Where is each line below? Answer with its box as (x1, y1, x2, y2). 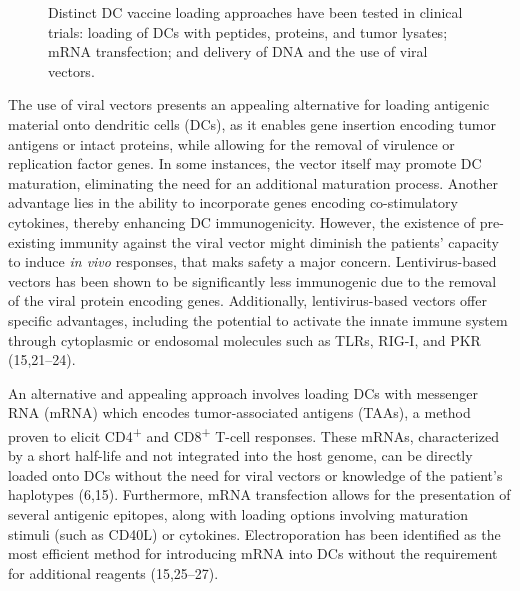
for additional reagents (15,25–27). (8, 562, 219, 583)
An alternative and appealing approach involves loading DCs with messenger (8, 382, 479, 403)
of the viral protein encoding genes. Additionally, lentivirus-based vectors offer (8, 290, 487, 311)
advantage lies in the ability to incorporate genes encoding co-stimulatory (8, 192, 458, 213)
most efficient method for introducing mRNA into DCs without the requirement (8, 543, 498, 564)
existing (8, 231, 56, 252)
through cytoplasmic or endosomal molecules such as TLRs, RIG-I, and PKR (8, 329, 481, 350)
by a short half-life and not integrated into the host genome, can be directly (8, 445, 473, 466)
